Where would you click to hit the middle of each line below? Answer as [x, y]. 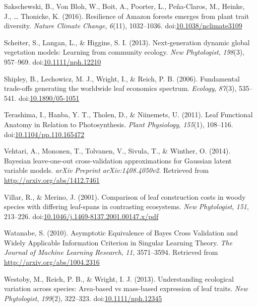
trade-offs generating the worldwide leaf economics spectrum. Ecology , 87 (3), [120, 88]
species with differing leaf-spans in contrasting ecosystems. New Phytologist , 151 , [127, 206]
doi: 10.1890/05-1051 [49, 98]
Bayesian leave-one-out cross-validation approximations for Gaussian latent [118, 160]
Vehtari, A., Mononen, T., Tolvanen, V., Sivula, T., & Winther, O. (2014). [117, 151]
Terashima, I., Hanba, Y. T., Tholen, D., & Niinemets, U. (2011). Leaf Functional [128, 115]
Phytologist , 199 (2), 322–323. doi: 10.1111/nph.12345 [83, 298]
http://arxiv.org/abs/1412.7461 [52, 180]
